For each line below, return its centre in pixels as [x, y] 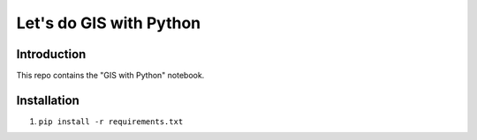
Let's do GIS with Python [109, 23]
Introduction [51, 54]
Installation [48, 100]
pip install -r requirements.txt [111, 122]
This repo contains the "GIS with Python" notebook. [110, 76]
